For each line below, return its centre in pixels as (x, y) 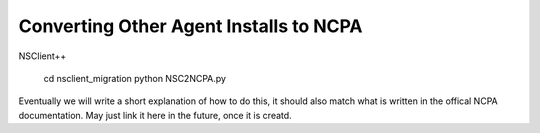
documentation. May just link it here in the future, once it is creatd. (155, 115)
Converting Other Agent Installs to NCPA (191, 26)
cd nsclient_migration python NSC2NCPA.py (135, 78)
